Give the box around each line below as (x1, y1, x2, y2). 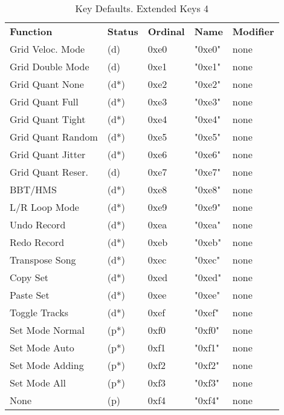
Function (10, 24, 53, 38)
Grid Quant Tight (10, 112, 86, 126)
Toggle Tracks (10, 305, 69, 319)
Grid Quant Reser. (10, 165, 88, 179)
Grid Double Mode (10, 59, 89, 73)
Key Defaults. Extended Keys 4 (75, 1, 209, 15)
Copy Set (10, 270, 49, 284)
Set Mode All (10, 376, 66, 390)
